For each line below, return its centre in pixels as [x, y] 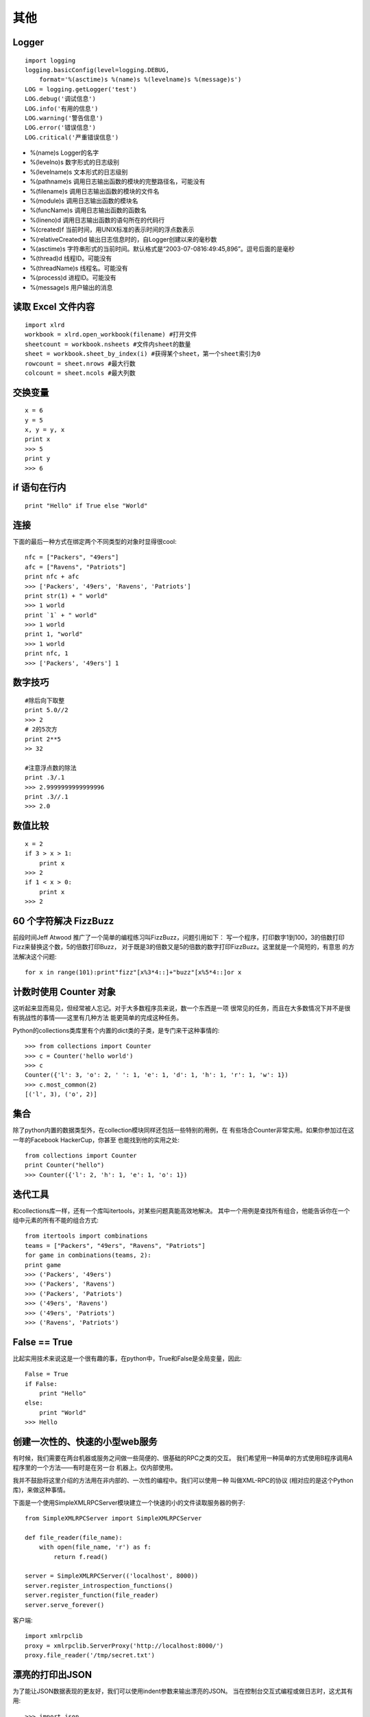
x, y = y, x [45, 430]
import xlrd [45, 325]
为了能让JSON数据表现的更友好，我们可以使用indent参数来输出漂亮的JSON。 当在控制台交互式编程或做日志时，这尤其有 [183, 1691]
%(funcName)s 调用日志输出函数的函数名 [88, 210]
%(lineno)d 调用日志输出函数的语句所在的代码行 [97, 220]
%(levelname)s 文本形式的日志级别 [79, 172]
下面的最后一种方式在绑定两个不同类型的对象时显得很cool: [95, 541]
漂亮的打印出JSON [52, 1675]
